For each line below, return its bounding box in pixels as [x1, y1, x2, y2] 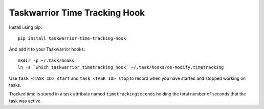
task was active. [9, 98, 42, 104]
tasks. [9, 82, 22, 88]
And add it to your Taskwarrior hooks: [9, 46, 85, 52]
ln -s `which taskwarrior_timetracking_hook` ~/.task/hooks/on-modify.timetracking [18, 65, 224, 70]
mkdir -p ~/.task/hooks [18, 57, 75, 63]
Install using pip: [9, 24, 43, 30]
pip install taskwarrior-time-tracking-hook [18, 36, 127, 41]
